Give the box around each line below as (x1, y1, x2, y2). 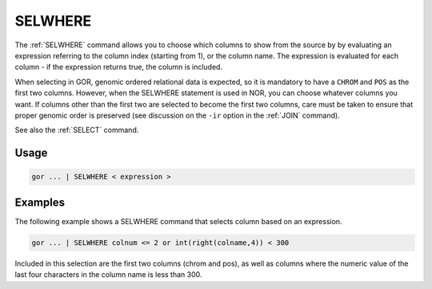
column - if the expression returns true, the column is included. (14, 62, 223, 72)
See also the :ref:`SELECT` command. (14, 125, 139, 135)
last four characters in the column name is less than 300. (14, 270, 202, 279)
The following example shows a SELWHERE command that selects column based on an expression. (14, 216, 343, 226)
